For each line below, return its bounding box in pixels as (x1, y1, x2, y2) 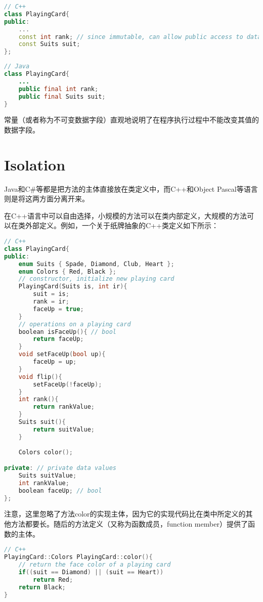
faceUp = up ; (33, 358, 77, 366)
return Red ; (33, 576, 73, 583)
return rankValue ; (33, 403, 95, 411)
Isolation (4, 154, 66, 175)
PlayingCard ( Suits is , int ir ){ (18, 283, 127, 290)
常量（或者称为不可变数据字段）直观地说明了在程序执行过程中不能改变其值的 (4, 114, 259, 125)
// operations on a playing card (18, 320, 131, 328)
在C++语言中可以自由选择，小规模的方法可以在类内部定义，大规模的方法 (4, 210, 247, 221)
